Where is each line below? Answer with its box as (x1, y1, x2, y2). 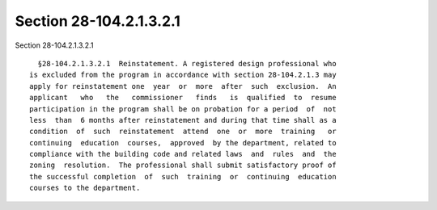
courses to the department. (29, 183, 141, 193)
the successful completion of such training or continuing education (29, 172, 337, 181)
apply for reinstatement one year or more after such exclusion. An (29, 82, 337, 90)
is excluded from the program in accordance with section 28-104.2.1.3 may (29, 70, 337, 80)
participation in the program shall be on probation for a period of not (29, 104, 337, 113)
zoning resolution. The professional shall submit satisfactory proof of (29, 161, 337, 170)
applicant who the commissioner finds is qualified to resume (29, 93, 337, 103)
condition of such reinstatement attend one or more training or (29, 127, 337, 136)
